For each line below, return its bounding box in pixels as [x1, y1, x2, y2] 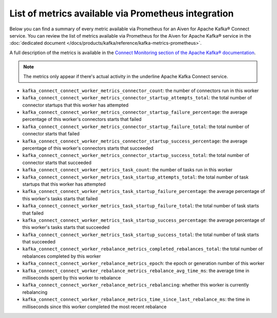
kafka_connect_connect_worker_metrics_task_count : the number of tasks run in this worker [22, 167, 233, 173]
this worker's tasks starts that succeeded [22, 224, 110, 231]
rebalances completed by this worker [22, 253, 101, 259]
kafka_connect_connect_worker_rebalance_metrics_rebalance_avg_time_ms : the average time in [22, 268, 250, 274]
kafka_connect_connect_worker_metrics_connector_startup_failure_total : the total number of [22, 123, 250, 130]
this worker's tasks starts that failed [22, 196, 98, 202]
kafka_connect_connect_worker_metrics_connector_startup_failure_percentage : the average [22, 109, 248, 115]
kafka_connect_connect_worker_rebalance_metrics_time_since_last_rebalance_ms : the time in [22, 296, 250, 303]
